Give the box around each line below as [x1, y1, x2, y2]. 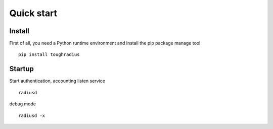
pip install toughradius [18, 52, 80, 57]
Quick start [9, 8, 58, 19]
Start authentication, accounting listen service [9, 78, 106, 84]
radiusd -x [18, 112, 45, 118]
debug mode [9, 101, 36, 107]
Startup [9, 64, 34, 73]
